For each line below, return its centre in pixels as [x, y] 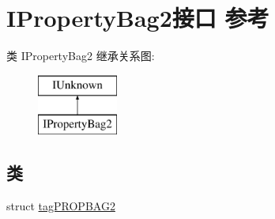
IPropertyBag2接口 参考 [138, 18]
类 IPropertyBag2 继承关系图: [81, 56]
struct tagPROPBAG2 [61, 206]
